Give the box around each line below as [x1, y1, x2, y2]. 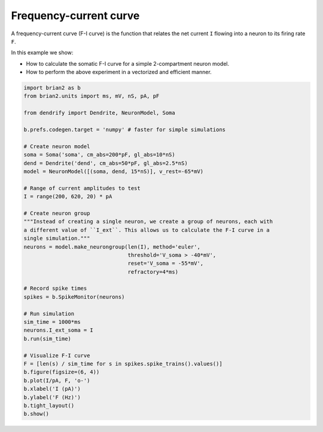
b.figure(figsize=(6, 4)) [23, 369, 100, 376]
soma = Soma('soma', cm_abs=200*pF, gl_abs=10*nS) [23, 151, 176, 158]
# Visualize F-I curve [23, 352, 90, 359]
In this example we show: [11, 49, 74, 56]
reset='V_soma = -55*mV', [127, 260, 204, 267]
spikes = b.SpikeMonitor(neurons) [23, 293, 125, 300]
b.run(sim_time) [23, 335, 72, 342]
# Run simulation [23, 310, 75, 317]
